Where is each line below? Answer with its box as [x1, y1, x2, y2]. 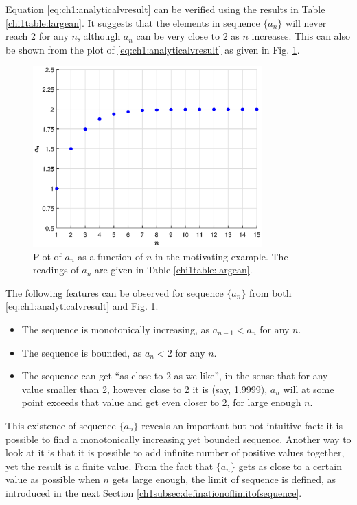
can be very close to [136, 29, 220, 43]
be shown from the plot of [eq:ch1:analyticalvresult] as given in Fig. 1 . [5, 42, 300, 56]
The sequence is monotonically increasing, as [21, 322, 210, 337]
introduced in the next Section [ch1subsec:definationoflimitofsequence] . [5, 485, 302, 500]
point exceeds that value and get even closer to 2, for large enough [21, 395, 301, 409]
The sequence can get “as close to [21, 368, 163, 383]
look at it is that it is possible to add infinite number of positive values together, [5, 445, 345, 460]
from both [249, 285, 292, 300]
